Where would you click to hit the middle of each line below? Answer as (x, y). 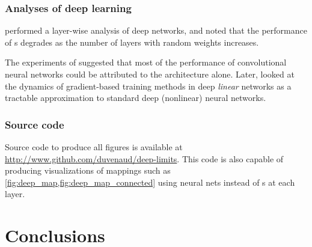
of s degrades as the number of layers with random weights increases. (132, 42)
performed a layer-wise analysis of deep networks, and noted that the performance (156, 30)
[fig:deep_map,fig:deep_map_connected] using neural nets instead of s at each (150, 182)
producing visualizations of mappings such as (88, 170)
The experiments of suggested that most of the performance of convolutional (146, 62)
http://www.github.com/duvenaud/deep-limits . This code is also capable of (144, 158)
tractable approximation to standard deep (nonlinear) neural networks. (136, 98)
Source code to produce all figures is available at (94, 147)
